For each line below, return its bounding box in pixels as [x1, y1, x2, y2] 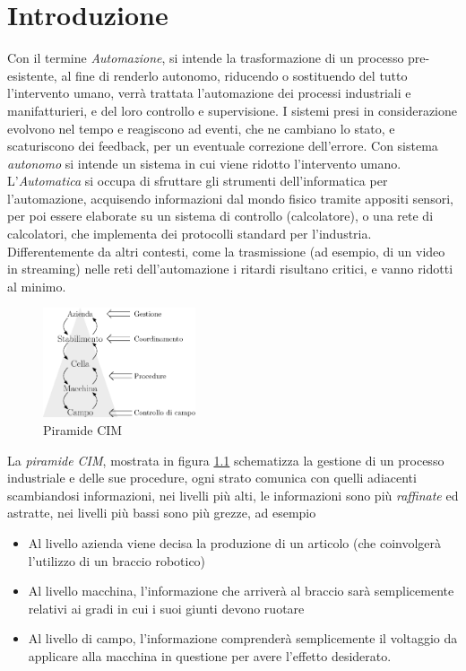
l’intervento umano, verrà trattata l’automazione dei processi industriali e [7, 83, 411, 102]
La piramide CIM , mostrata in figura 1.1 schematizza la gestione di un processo [7, 450, 444, 469]
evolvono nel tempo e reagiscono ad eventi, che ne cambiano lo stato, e [7, 118, 395, 137]
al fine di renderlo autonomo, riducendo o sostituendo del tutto [61, 65, 408, 84]
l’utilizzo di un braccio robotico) [28, 551, 206, 570]
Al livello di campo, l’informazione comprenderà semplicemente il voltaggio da [28, 629, 458, 648]
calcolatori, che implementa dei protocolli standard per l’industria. [7, 224, 372, 243]
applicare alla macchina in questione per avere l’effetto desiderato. [28, 646, 392, 665]
